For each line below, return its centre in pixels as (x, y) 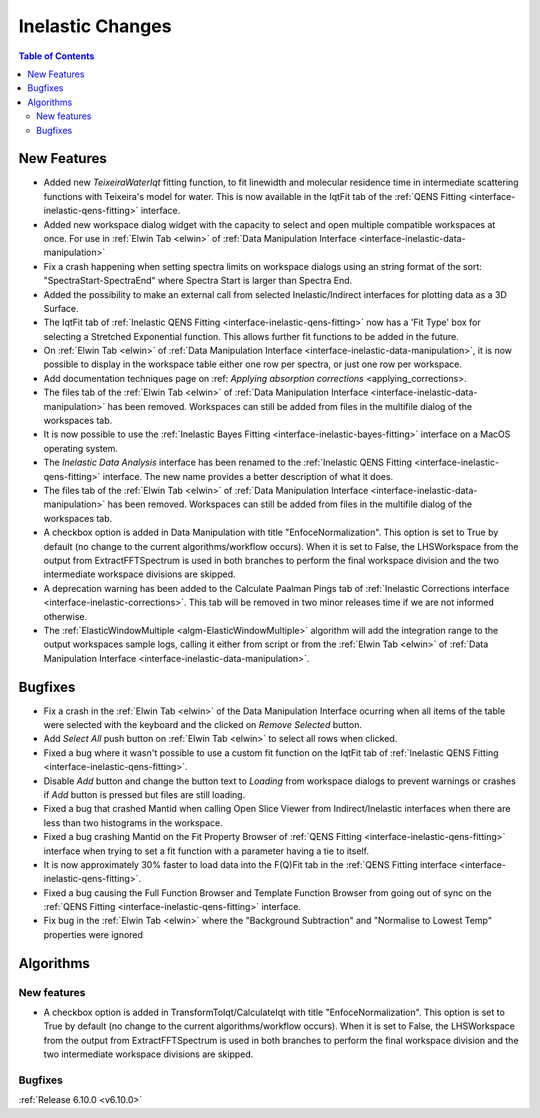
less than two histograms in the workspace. (133, 822)
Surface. (61, 308)
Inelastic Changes (95, 26)
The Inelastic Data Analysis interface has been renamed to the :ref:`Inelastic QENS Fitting (228, 462)
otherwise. (65, 616)
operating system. (81, 448)
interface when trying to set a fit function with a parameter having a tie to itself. (206, 851)
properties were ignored (93, 934)
